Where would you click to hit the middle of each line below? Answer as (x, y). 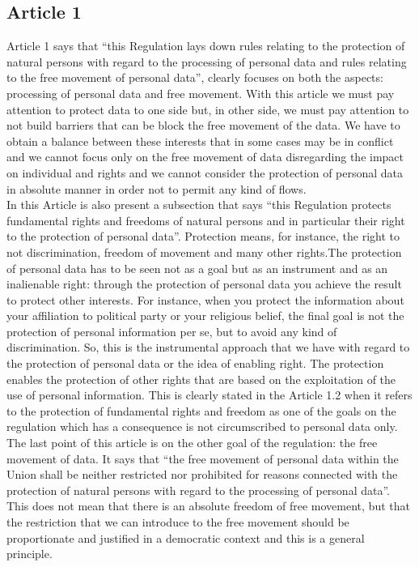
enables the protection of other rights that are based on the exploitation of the (201, 379)
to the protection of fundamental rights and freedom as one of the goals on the (201, 410)
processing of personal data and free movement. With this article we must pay (201, 93)
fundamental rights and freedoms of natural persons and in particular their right (206, 220)
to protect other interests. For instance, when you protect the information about (205, 299)
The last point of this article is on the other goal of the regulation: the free (192, 443)
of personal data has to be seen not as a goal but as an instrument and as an (197, 268)
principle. (30, 554)
